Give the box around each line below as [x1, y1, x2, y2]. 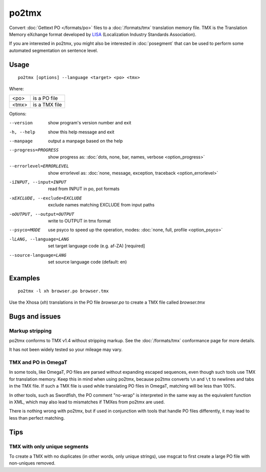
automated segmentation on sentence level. [9, 47, 98, 53]
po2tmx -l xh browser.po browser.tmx [18, 288, 109, 294]
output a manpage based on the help [48, 138, 123, 144]
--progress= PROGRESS [9, 147, 59, 153]
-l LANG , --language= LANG [9, 236, 69, 242]
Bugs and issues [9, 312, 61, 320]
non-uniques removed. [9, 460, 56, 466]
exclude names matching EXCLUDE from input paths [48, 202, 155, 208]
